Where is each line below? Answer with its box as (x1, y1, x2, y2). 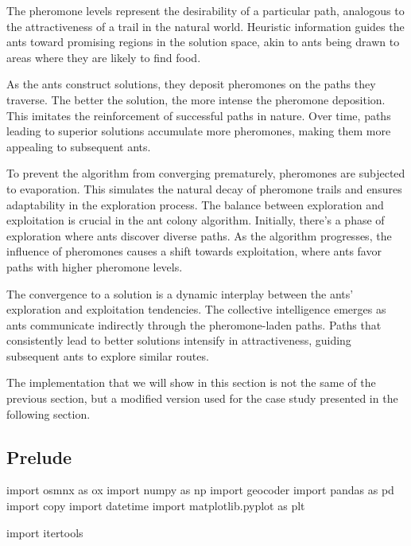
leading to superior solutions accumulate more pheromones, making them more (6, 123, 391, 139)
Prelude (6, 444, 72, 469)
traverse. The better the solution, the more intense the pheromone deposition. (6, 91, 386, 107)
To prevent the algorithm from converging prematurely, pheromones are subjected (6, 165, 405, 181)
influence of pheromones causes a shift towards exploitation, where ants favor (6, 243, 382, 259)
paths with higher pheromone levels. (6, 258, 183, 275)
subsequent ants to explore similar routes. (6, 347, 209, 364)
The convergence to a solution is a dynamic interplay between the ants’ (6, 285, 354, 302)
